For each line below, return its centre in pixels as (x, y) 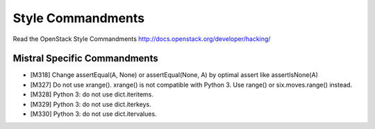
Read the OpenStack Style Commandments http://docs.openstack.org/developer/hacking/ (142, 39)
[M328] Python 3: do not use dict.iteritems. (92, 94)
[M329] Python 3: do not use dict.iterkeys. (91, 104)
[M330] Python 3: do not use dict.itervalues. (93, 114)
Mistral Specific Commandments (86, 59)
